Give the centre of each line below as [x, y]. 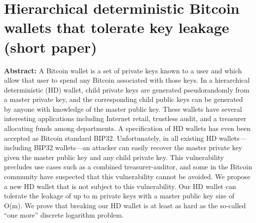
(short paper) [51, 47]
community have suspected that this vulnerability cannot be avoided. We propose [127, 176]
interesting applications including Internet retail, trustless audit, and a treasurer [125, 118]
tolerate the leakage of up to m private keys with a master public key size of [119, 196]
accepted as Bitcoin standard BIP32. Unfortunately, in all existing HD [110, 138]
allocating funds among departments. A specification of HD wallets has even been [127, 128]
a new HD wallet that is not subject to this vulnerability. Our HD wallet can [120, 186]
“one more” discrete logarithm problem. [64, 215]
